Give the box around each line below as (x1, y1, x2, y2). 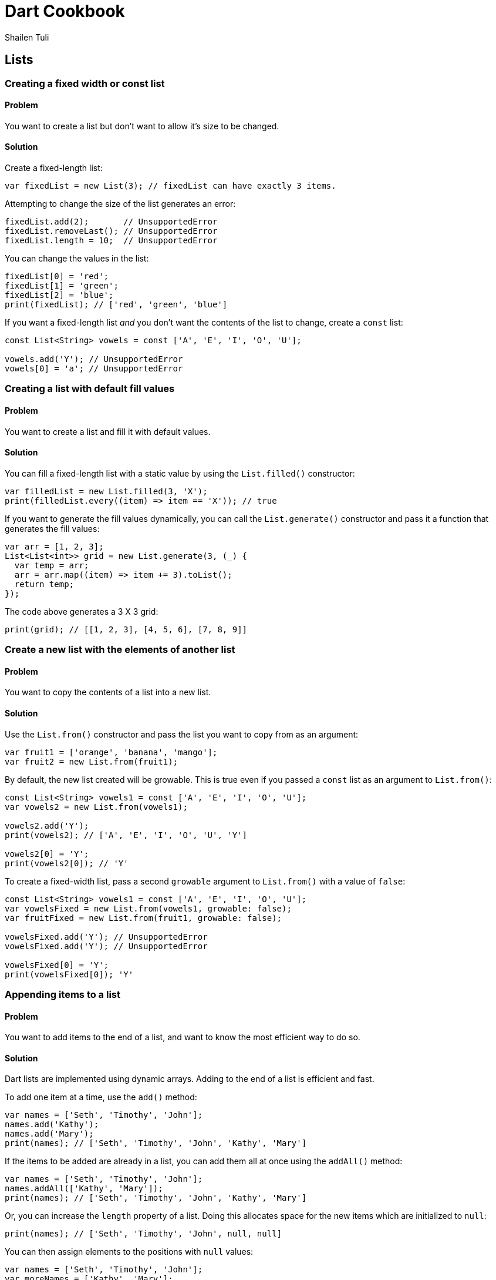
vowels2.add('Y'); (5, 820, 89, 830)
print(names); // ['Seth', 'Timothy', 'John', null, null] (5, 1229, 282, 1239)
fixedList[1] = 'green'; (5, 281, 119, 291)
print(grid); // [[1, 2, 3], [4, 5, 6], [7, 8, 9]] (5, 624, 248, 634)
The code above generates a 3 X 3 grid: (5, 606, 158, 616)
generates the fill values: (5, 523, 100, 534)
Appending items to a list (5, 989, 121, 1001)
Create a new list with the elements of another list (5, 644, 235, 656)
